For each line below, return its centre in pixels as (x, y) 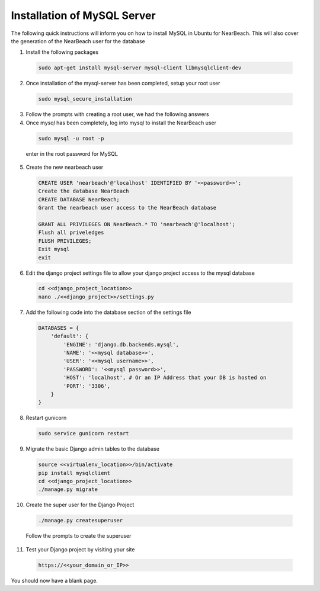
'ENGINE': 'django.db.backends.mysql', (121, 344)
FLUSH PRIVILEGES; (65, 241)
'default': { (70, 336)
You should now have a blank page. (54, 580)
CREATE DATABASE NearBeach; (79, 199)
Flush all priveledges (71, 233)
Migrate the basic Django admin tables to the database (93, 449)
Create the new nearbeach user (65, 167)
